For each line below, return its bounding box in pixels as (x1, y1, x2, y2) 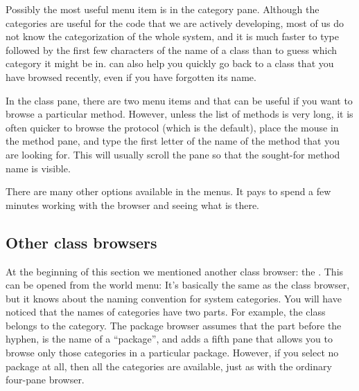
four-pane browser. (6, 372, 85, 387)
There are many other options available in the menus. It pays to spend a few (6, 184, 331, 199)
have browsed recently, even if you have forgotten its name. (6, 69, 256, 84)
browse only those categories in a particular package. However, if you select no (6, 345, 339, 360)
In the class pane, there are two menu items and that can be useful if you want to (6, 93, 353, 107)
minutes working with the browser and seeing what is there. (6, 197, 260, 212)
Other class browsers (6, 231, 157, 253)
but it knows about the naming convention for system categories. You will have (6, 291, 342, 305)
